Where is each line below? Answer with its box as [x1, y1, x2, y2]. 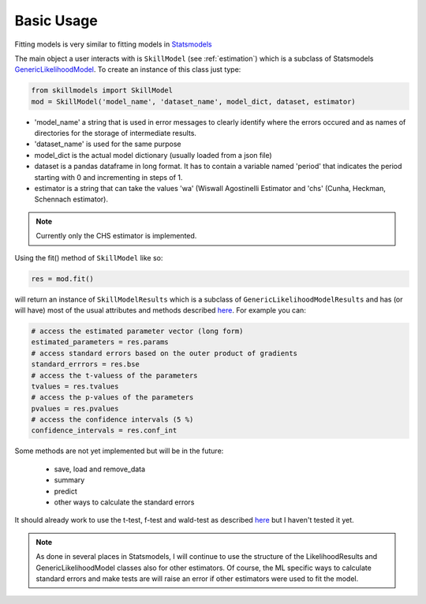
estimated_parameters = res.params [31, 338, 169, 347]
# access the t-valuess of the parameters [31, 371, 198, 380]
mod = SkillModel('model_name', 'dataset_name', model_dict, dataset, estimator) [31, 97, 357, 106]
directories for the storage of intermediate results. [34, 129, 197, 138]
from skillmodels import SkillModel [31, 86, 174, 95]
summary [54, 475, 85, 485]
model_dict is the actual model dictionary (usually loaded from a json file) [34, 150, 272, 159]
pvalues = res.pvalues [31, 403, 119, 413]
